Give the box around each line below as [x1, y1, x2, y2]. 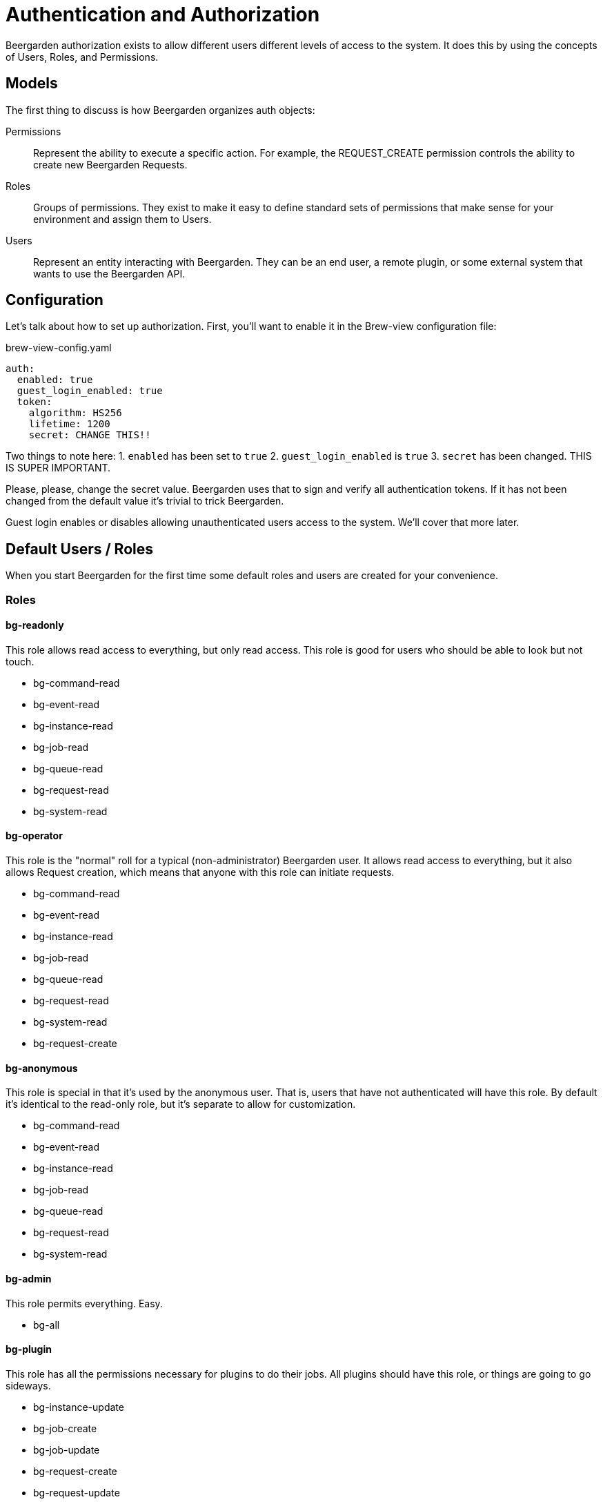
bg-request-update [33, 1486, 120, 1498]
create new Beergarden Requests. [33, 158, 188, 170]
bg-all [33, 1318, 60, 1331]
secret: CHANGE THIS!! [28, 429, 151, 441]
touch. [6, 655, 34, 667]
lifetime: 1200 [28, 418, 110, 430]
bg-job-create [33, 1422, 97, 1434]
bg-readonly [6, 619, 64, 632]
